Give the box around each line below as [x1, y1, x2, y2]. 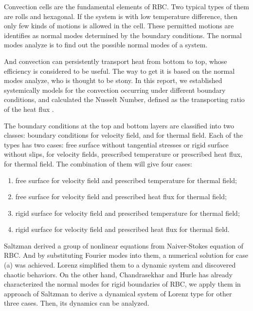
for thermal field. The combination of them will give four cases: [4, 158, 192, 168]
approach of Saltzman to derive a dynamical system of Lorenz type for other [4, 288, 232, 298]
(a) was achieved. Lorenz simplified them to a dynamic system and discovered [4, 260, 236, 270]
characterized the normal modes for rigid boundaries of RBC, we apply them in [4, 279, 241, 289]
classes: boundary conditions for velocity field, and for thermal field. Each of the [4, 130, 243, 140]
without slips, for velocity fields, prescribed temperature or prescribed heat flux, [4, 149, 242, 159]
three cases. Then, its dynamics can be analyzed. [4, 298, 149, 308]
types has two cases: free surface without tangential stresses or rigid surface [4, 139, 229, 149]
